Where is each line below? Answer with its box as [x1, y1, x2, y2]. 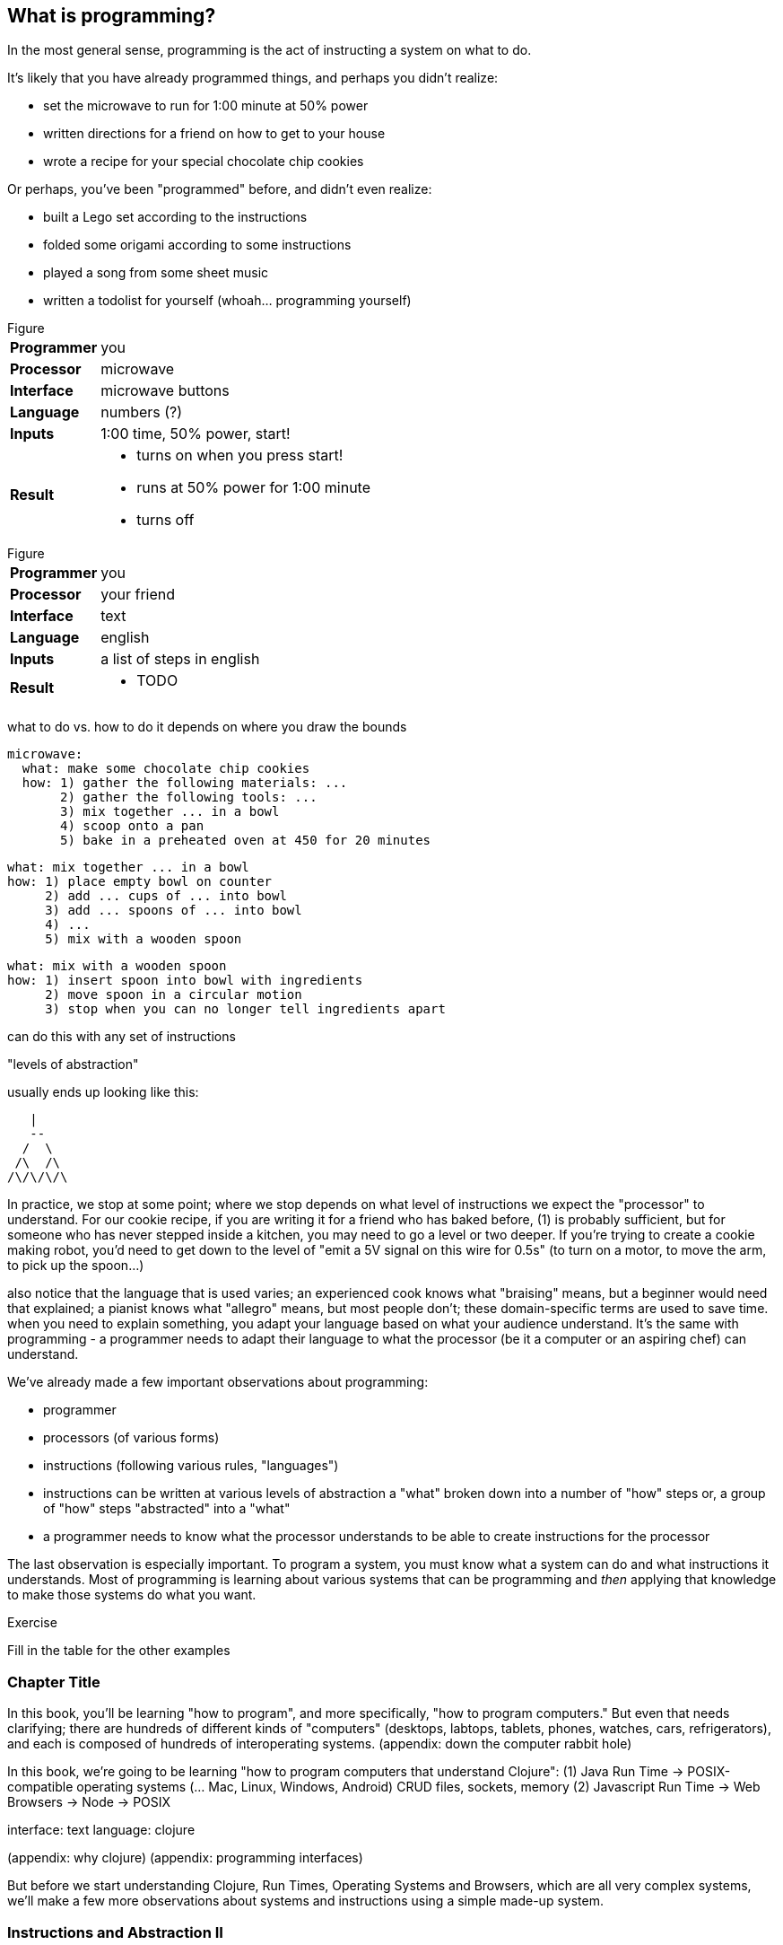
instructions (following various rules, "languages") [43, 1458, 339, 1474]
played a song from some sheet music [43, 265, 269, 281]
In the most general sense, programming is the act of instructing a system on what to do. [7, 42, 532, 58]
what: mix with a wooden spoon [7, 959, 227, 974]
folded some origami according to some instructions [43, 237, 352, 253]
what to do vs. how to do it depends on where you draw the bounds [7, 719, 407, 735]
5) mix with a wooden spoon [45, 932, 242, 947]
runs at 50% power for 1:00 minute [136, 478, 370, 497]
